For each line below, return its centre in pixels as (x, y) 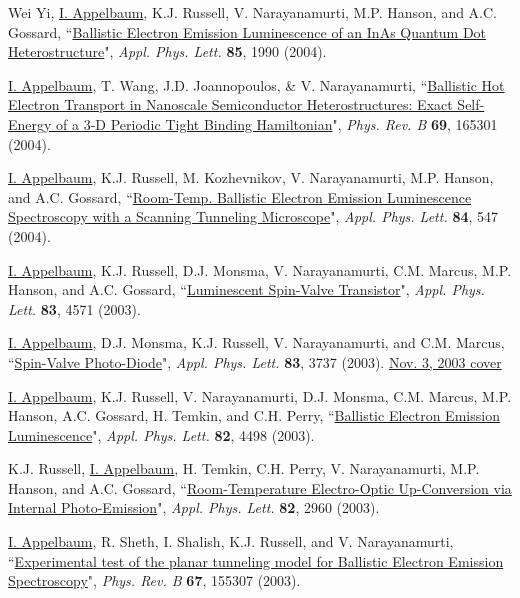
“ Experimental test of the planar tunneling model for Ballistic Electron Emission (256, 560)
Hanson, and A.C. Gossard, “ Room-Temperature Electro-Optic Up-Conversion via (260, 487)
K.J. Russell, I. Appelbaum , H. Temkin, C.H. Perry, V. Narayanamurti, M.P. (244, 468)
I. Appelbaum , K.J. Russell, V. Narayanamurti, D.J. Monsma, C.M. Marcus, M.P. (260, 395)
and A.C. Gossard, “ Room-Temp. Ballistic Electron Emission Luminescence (240, 196)
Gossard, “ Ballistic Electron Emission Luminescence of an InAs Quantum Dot (247, 31)
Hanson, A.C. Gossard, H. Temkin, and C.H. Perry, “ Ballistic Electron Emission (254, 415)
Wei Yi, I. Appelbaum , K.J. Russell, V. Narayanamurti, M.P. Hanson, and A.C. (253, 12)
